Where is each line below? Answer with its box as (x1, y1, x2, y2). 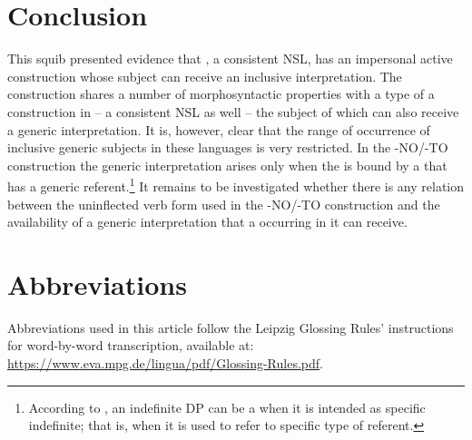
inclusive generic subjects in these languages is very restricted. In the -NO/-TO (7, 138, 448, 157)
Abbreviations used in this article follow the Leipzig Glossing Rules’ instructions (7, 318, 454, 337)
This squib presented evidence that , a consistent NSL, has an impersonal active (7, 49, 453, 68)
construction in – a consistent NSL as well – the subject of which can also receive (7, 102, 459, 121)
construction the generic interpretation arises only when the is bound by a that (7, 155, 447, 174)
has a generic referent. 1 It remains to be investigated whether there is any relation (7, 174, 465, 195)
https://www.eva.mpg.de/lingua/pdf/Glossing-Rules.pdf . (7, 354, 323, 373)
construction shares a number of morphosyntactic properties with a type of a (7, 84, 435, 103)
